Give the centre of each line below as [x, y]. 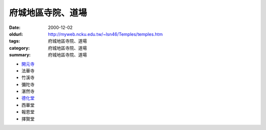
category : [19, 48]
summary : [20, 55]
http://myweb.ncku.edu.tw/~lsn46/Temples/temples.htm [105, 34]
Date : [15, 27]
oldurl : [16, 34]
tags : [15, 41]
